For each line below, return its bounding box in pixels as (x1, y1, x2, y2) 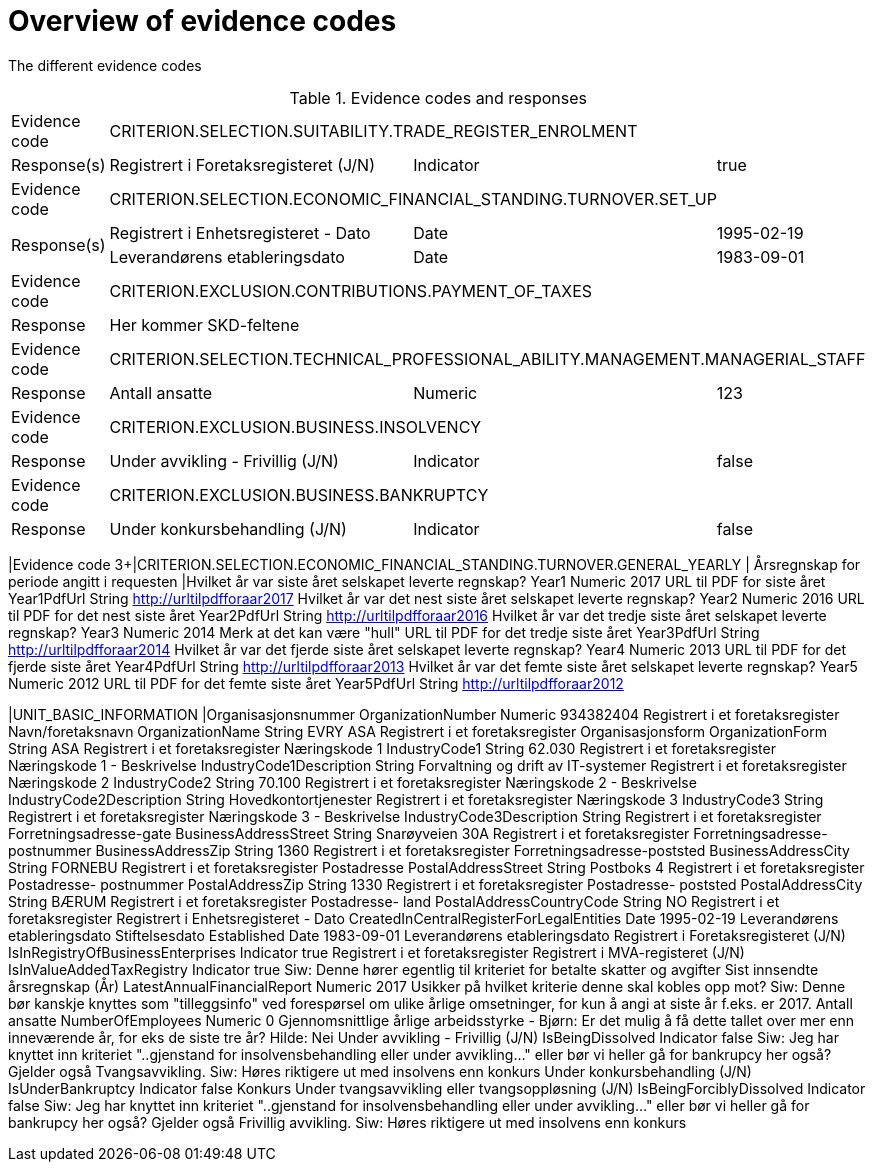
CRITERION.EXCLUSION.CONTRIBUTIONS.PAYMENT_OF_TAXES (109, 280, 593, 301)
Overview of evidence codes (8, 4, 397, 38)
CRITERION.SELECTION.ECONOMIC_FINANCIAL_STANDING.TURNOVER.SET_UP (109, 188, 717, 209)
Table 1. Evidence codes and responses (289, 87, 587, 108)
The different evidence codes (8, 56, 202, 74)
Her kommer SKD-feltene (109, 314, 300, 335)
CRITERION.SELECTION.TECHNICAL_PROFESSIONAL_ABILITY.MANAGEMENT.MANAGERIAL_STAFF (109, 348, 866, 369)
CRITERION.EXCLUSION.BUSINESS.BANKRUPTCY (109, 484, 489, 505)
